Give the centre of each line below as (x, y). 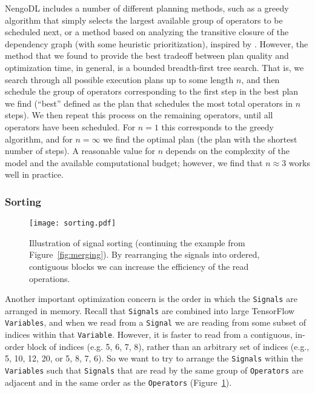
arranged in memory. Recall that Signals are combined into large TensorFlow (150, 310)
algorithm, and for (39, 139)
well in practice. (34, 174)
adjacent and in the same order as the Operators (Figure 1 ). (118, 382)
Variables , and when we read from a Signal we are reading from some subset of (156, 322)
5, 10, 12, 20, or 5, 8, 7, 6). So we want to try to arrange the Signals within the (154, 358)
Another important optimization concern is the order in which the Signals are (151, 299)
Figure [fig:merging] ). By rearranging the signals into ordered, (144, 254)
